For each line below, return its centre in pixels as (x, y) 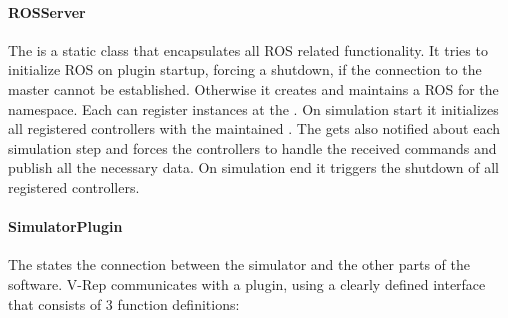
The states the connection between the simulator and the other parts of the (239, 264)
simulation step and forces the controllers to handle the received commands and (252, 147)
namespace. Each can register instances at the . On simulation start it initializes (253, 108)
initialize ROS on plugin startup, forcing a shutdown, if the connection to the (245, 69)
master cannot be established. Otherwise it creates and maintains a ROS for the (253, 88)
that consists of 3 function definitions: (124, 303)
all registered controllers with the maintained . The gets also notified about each (254, 128)
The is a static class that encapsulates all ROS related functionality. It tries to (248, 49)
